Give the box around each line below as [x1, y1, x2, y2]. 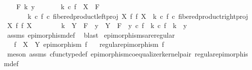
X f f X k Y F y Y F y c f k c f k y [7, 20, 187, 30]
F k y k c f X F [16, 1, 100, 11]
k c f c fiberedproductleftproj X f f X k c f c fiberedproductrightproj [27, 11, 248, 21]
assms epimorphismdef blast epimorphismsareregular [7, 29, 175, 40]
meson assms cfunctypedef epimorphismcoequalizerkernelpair [7, 48, 191, 58]
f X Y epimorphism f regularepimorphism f [14, 39, 164, 49]
